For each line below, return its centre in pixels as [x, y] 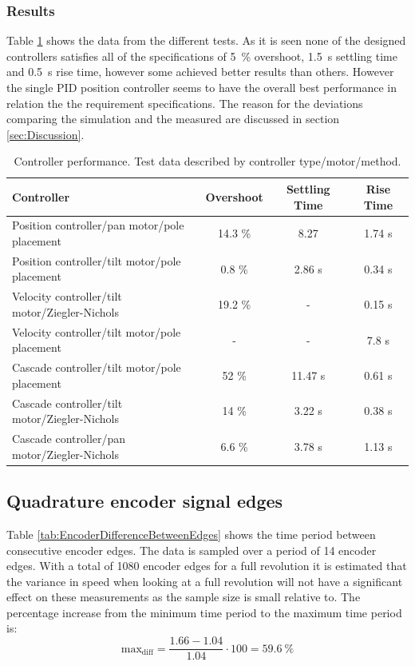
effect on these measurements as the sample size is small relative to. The [184, 597]
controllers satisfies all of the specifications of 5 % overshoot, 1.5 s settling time [202, 56]
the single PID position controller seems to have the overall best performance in [202, 87]
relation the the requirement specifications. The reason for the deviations [185, 103]
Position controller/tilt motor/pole [97, 260]
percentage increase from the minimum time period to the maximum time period [204, 612]
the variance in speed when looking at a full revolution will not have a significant [205, 581]
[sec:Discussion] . [45, 134]
